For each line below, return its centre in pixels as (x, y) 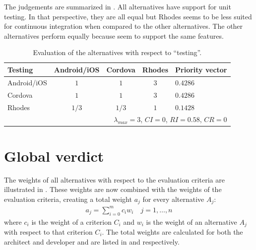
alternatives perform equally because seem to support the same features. (114, 35)
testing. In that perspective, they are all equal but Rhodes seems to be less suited (128, 16)
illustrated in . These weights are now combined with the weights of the (113, 189)
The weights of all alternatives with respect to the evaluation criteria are (114, 179)
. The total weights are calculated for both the (172, 231)
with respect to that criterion (48, 231)
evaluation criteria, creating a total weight (68, 199)
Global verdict (54, 156)
